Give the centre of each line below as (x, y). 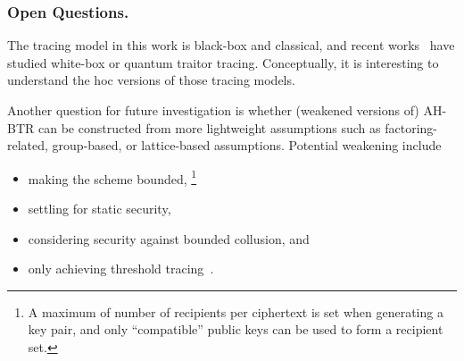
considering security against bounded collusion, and (169, 238)
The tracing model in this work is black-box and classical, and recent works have (231, 45)
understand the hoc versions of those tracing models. (151, 80)
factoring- (411, 127)
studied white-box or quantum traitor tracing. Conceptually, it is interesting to (223, 62)
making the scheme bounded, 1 (112, 177)
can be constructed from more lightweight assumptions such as (209, 127)
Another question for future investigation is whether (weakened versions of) (213, 110)
